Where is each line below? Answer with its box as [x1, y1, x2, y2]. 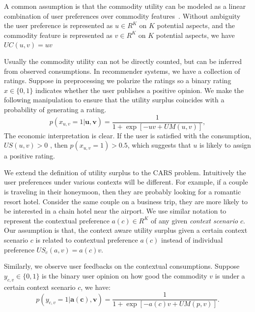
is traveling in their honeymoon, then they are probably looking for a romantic [4, 186, 241, 196]
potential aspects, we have [156, 30, 235, 40]
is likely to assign [199, 140, 251, 150]
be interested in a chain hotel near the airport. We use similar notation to [4, 206, 227, 216]
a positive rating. [4, 151, 55, 161]
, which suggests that [127, 140, 191, 150]
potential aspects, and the [157, 20, 235, 31]
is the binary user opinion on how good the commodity [42, 270, 207, 281]
